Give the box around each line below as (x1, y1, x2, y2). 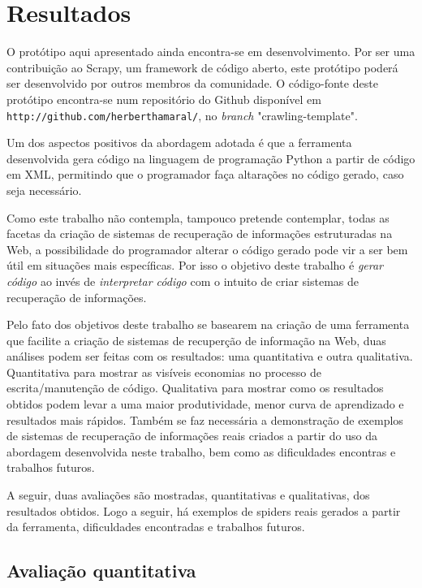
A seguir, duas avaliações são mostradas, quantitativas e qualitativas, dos (6, 486, 370, 504)
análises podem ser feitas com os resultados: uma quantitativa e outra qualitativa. (6, 348, 413, 365)
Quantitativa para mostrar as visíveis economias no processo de (6, 363, 321, 380)
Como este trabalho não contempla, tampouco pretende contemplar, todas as (6, 209, 390, 226)
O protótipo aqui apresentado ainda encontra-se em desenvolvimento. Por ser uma (6, 43, 416, 60)
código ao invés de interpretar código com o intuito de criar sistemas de (6, 272, 359, 289)
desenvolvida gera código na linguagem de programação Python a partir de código (6, 149, 416, 166)
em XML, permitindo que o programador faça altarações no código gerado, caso (6, 166, 404, 183)
